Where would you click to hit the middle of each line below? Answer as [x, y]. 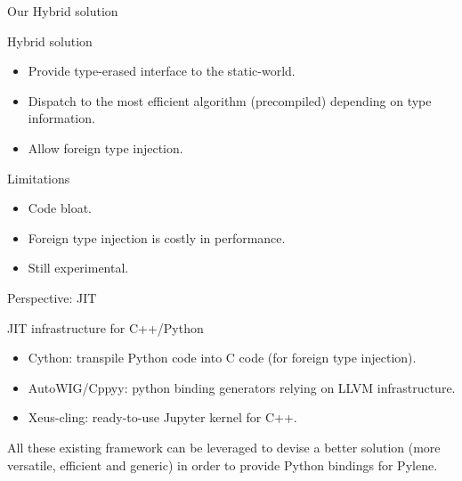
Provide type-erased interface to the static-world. [162, 71]
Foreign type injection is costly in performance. [157, 237]
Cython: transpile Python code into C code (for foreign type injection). [222, 358]
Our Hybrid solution [63, 11]
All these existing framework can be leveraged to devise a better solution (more [224, 447]
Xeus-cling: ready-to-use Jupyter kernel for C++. [162, 417]
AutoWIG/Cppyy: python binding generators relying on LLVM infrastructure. [242, 387]
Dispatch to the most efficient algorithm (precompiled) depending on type [230, 100]
